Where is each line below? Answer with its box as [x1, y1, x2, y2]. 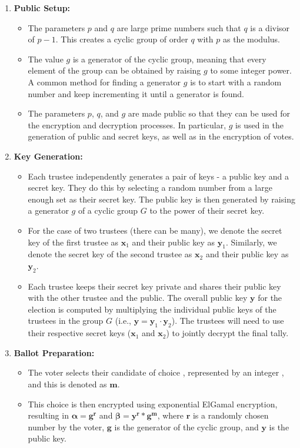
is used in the [235, 118, 284, 131]
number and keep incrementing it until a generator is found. [28, 87, 244, 99]
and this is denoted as [28, 378, 107, 390]
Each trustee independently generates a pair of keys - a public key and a [28, 170, 289, 182]
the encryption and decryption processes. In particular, [28, 118, 226, 131]
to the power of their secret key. [149, 204, 265, 217]
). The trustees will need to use [171, 314, 284, 327]
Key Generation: [14, 150, 83, 162]
